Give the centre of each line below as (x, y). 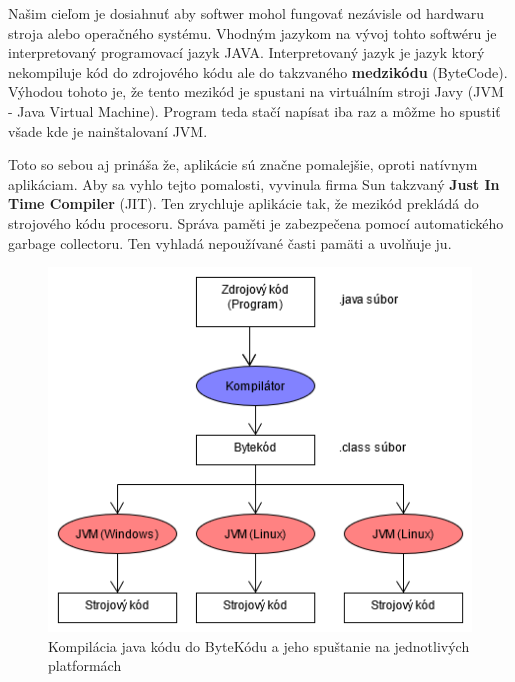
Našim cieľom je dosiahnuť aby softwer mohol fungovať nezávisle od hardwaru (246, 13)
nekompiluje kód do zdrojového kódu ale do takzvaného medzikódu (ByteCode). (258, 71)
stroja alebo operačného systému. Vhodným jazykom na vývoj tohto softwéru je (252, 32)
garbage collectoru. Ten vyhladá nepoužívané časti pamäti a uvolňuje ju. (230, 242)
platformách (85, 665)
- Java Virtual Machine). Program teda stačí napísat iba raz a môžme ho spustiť (254, 110)
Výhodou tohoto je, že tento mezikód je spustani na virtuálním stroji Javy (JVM (256, 91)
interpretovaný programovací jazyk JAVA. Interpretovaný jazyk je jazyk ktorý (246, 52)
